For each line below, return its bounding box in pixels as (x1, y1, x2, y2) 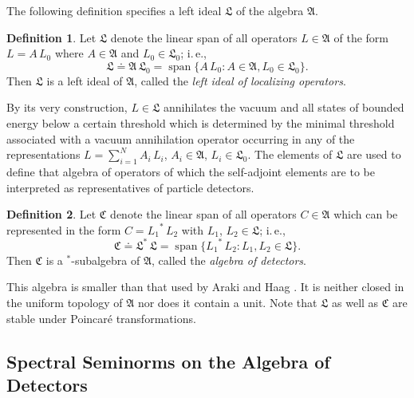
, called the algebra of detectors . (152, 251, 306, 268)
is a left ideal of (46, 72, 123, 89)
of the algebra (235, 2, 304, 18)
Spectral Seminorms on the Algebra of (6, 349, 330, 373)
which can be (333, 206, 398, 223)
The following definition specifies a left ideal (6, 2, 222, 18)
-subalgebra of (71, 251, 140, 268)
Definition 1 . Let (6, 29, 97, 45)
